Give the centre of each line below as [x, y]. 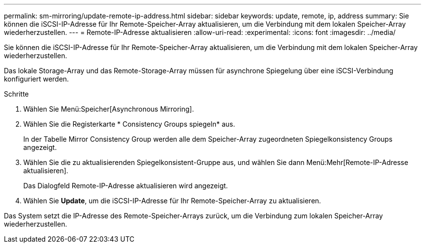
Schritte [16, 94]
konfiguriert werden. [36, 79]
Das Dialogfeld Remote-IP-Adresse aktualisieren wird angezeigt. [126, 186]
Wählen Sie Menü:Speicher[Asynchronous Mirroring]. [109, 109]
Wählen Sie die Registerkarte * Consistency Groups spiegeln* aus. [129, 124]
